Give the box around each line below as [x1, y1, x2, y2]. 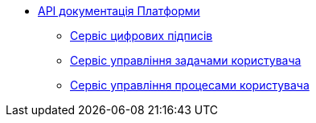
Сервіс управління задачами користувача [70, 54, 302, 67]
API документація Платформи [38, 4, 200, 18]
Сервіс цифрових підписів [70, 29, 213, 42]
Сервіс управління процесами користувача [70, 78, 310, 92]
